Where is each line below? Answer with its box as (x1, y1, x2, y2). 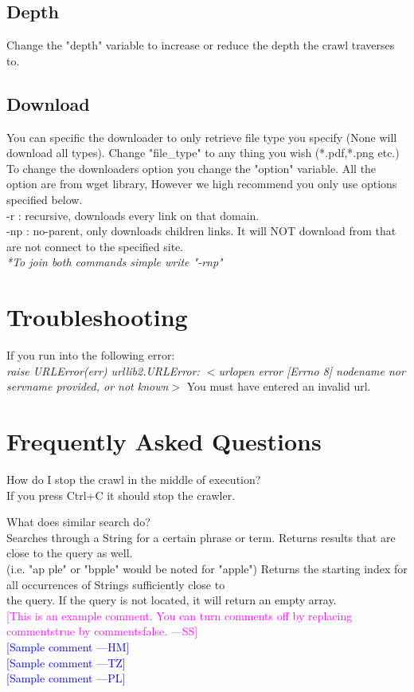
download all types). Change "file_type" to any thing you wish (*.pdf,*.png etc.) (6, 144, 400, 161)
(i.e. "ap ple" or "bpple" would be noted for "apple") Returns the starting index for (6, 560, 408, 576)
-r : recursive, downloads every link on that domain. (6, 206, 260, 223)
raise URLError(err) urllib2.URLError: (6, 362, 200, 379)
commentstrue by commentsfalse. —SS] (6, 623, 198, 639)
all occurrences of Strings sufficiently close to (6, 576, 225, 592)
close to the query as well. (6, 545, 133, 561)
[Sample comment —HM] (6, 638, 130, 655)
